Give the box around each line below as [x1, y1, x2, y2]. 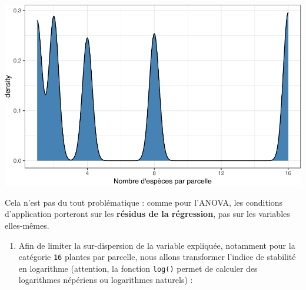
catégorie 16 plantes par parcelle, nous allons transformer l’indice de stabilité [18, 251, 296, 263]
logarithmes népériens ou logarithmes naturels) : [18, 273, 193, 286]
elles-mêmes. [5, 219, 49, 231]
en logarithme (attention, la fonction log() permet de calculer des [18, 262, 258, 274]
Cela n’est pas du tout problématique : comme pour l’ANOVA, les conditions [5, 196, 283, 208]
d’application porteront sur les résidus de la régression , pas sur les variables [5, 207, 290, 220]
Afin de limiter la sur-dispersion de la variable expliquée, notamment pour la [18, 239, 295, 251]
